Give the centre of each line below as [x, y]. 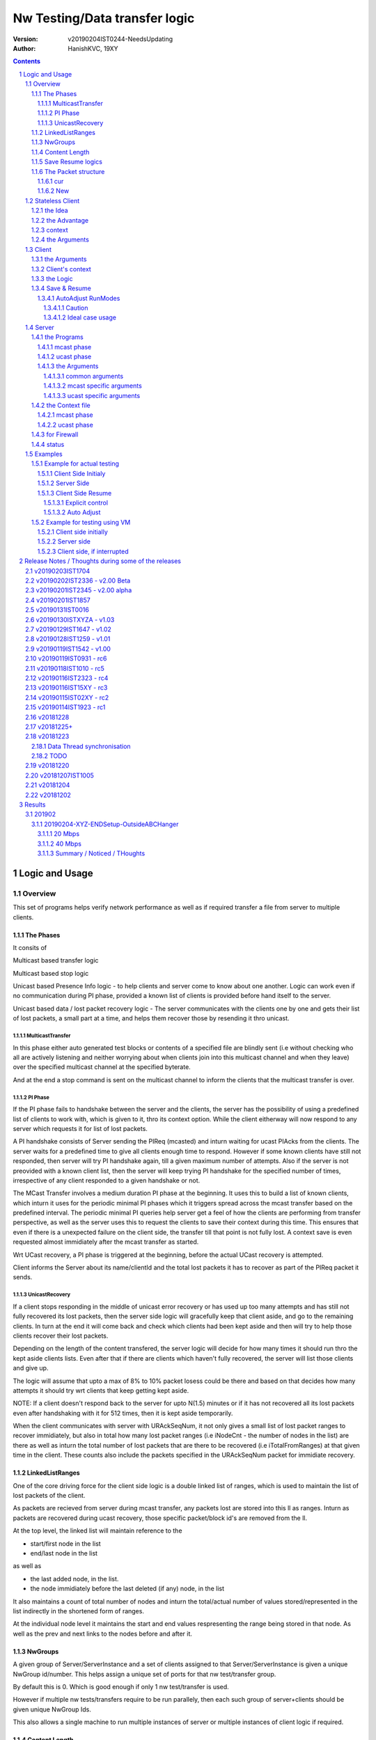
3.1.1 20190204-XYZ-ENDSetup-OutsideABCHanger [105, 824]
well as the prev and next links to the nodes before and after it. [103, 1634]
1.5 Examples [44, 454]
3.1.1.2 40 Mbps [59, 844]
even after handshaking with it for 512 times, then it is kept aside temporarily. [123, 1413]
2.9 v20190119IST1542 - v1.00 [68, 649]
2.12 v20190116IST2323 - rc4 [67, 678]
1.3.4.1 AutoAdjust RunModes [79, 298]
